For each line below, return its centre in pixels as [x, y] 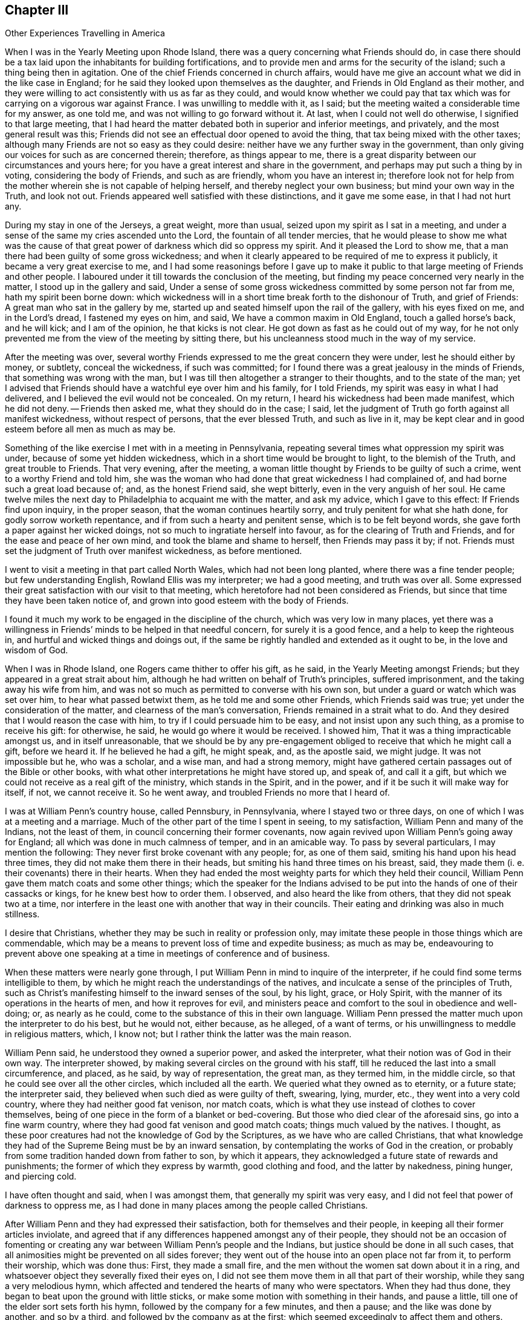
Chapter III [37, 10]
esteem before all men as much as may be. [90, 429]
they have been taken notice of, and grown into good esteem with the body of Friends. [177, 601]
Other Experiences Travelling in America [85, 33]
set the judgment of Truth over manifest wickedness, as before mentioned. [154, 551]
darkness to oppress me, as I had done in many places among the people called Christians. [187, 1206]
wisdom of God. [37, 650]
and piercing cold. [41, 1176]
